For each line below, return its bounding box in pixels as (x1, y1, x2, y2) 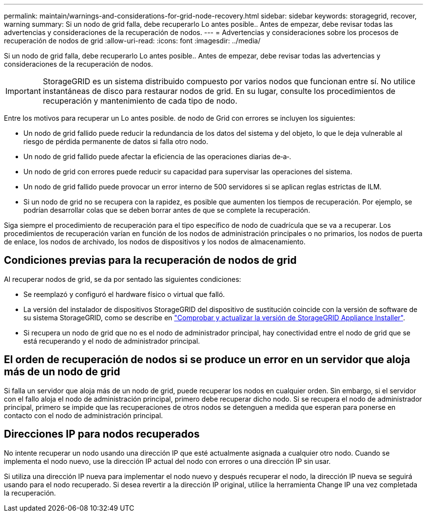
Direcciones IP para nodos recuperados (4, 428, 200, 441)
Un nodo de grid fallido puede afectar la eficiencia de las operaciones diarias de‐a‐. (23, 152, 291, 161)
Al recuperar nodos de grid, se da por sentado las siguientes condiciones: (4, 275, 241, 283)
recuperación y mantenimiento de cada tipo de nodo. (42, 96, 237, 106)
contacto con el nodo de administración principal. (4, 411, 163, 420)
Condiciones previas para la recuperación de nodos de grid (4, 254, 297, 267)
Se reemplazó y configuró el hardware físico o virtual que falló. (23, 290, 225, 298)
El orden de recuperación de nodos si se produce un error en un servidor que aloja (4, 353, 410, 366)
